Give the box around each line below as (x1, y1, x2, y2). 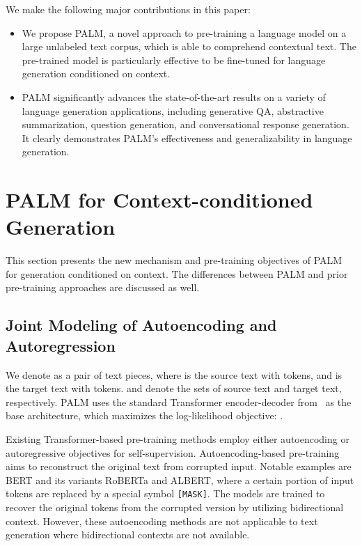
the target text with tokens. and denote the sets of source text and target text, (6, 381, 342, 396)
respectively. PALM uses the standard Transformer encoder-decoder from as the (6, 394, 352, 409)
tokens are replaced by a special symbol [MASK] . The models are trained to (6, 486, 325, 501)
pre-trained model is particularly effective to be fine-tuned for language (22, 52, 326, 67)
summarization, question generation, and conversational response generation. (22, 117, 349, 132)
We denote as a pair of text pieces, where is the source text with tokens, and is (6, 367, 343, 382)
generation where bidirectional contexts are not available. (6, 527, 250, 542)
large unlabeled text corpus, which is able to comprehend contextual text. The (22, 39, 356, 54)
